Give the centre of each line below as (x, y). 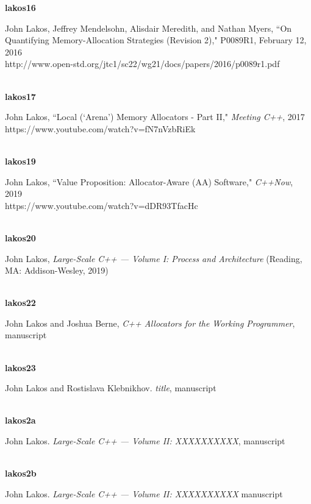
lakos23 (20, 367)
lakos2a (20, 420)
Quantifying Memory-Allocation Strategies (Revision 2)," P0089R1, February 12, (156, 40)
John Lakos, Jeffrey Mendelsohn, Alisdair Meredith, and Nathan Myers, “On (148, 28)
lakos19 (20, 161)
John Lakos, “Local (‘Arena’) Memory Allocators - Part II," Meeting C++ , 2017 (155, 117)
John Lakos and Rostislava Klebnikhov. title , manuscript (111, 388)
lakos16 (20, 7)
